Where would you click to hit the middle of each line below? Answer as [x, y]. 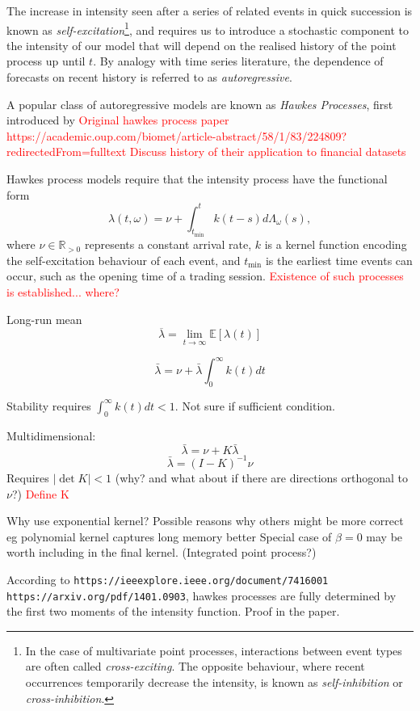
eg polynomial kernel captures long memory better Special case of [169, 536]
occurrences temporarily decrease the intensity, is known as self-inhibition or [214, 682]
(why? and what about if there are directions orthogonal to [262, 477]
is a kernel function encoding [336, 244]
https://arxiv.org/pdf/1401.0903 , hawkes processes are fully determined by [202, 595]
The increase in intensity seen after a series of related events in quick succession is [210, 11]
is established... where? [63, 291]
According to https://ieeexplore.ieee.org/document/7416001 [168, 579]
